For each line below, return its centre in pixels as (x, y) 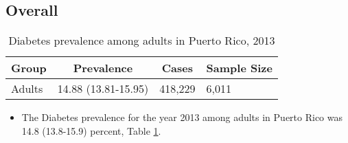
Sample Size (239, 68)
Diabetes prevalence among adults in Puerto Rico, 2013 (142, 41)
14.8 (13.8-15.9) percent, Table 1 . (91, 130)
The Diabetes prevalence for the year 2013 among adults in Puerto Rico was (182, 117)
